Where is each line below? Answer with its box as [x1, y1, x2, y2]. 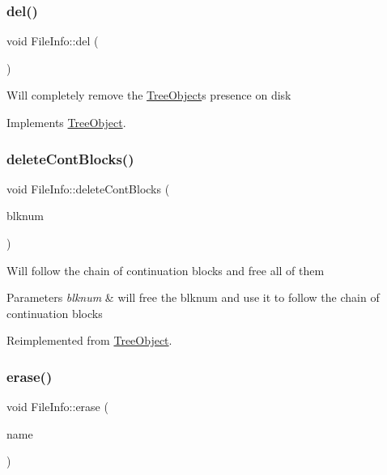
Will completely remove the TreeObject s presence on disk [6, 87, 291, 104]
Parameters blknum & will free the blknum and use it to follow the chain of [6, 289, 380, 306]
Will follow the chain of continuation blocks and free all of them [6, 261, 325, 278]
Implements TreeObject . [6, 114, 126, 130]
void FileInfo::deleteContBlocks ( [6, 180, 170, 197]
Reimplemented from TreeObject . [6, 332, 172, 349]
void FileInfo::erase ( [6, 398, 108, 415]
